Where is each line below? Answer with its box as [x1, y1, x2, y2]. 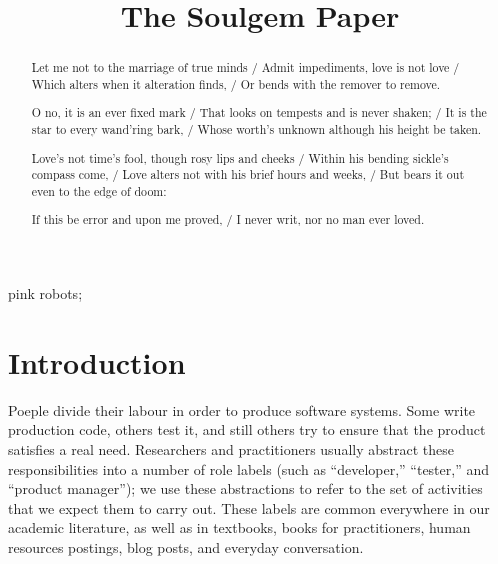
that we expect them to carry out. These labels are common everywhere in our [8, 497, 490, 518]
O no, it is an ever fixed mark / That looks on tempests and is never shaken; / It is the [31, 104, 487, 121]
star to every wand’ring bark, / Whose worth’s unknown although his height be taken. [31, 121, 482, 138]
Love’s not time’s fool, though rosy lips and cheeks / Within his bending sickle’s [31, 149, 449, 166]
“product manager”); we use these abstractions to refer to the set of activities [8, 478, 483, 499]
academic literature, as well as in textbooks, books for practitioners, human [8, 517, 471, 538]
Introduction [8, 341, 186, 382]
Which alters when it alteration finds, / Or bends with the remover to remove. [31, 75, 441, 92]
